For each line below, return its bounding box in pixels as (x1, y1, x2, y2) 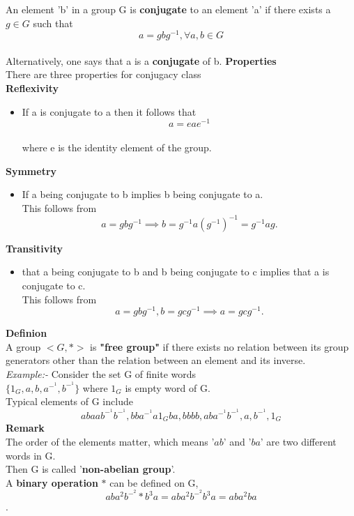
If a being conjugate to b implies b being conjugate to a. (22, 187, 263, 202)
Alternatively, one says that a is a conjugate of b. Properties (6, 53, 277, 68)
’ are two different (260, 434, 337, 448)
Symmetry (6, 163, 57, 178)
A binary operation (6, 475, 98, 490)
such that (33, 15, 73, 30)
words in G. (6, 448, 56, 462)
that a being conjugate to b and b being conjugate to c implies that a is (22, 264, 330, 279)
